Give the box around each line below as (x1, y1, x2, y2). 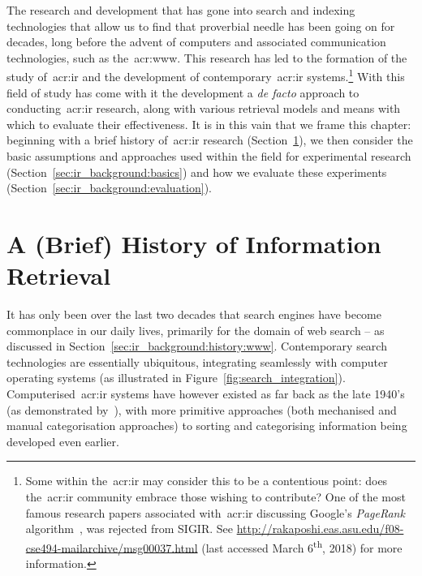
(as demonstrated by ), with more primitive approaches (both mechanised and (6, 401, 397, 418)
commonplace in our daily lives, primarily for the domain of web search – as (6, 321, 385, 338)
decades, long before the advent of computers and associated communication (6, 33, 386, 50)
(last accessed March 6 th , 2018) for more (201, 536, 403, 556)
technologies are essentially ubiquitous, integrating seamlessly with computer (6, 353, 388, 370)
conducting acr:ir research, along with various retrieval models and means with (6, 100, 401, 117)
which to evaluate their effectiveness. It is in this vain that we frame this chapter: (6, 115, 411, 132)
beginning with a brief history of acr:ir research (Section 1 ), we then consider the (6, 131, 413, 148)
